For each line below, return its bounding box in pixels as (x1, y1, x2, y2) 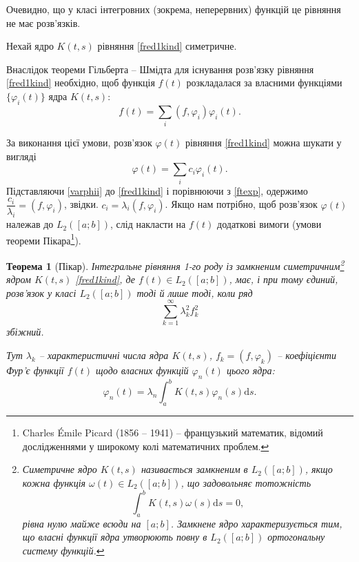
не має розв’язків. (6, 15, 81, 30)
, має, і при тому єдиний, (229, 272, 338, 287)
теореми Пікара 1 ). (6, 231, 81, 247)
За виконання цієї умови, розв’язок (6, 135, 152, 150)
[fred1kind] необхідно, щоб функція (6, 75, 155, 90)
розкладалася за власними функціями (186, 75, 342, 90)
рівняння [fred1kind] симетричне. (97, 39, 237, 53)
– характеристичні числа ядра (39, 348, 169, 362)
